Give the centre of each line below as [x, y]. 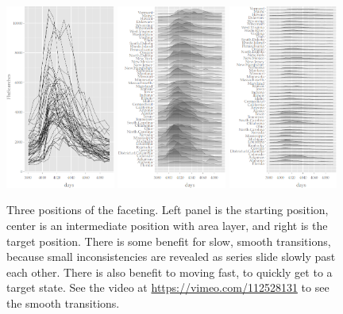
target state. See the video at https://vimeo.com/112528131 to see [168, 287]
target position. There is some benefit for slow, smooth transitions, [169, 241]
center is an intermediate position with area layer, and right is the [167, 226]
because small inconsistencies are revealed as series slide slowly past [171, 257]
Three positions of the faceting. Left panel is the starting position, [168, 210]
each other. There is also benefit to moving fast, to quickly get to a [170, 272]
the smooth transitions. [63, 303]
